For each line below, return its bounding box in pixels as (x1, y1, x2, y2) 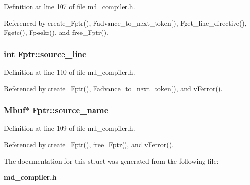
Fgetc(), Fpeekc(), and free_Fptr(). (4, 27, 108, 37)
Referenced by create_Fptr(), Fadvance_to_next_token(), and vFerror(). (4, 83, 223, 93)
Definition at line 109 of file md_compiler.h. (4, 123, 135, 133)
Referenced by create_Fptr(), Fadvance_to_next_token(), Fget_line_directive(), (4, 17, 247, 28)
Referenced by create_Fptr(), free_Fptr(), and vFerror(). (4, 139, 173, 149)
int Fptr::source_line (4, 48, 87, 60)
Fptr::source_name (32, 104, 109, 116)
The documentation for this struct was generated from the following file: (4, 155, 219, 166)
